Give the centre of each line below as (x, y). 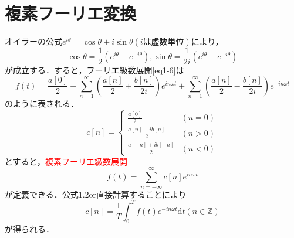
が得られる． (29, 228)
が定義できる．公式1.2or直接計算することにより (96, 194)
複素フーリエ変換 (71, 13)
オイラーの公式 (33, 41)
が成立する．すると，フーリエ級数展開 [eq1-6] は (94, 70)
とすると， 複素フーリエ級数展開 (66, 161)
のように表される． (42, 103)
